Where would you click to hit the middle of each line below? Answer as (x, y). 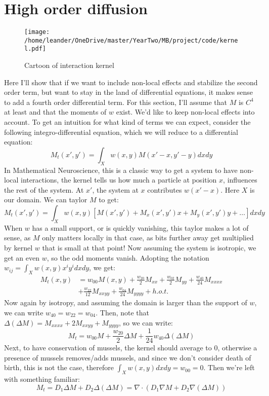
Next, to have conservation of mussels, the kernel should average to (108, 348)
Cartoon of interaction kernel (69, 65)
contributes (165, 189)
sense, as (17, 238)
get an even (22, 257)
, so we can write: (146, 322)
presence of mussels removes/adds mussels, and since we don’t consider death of (128, 357)
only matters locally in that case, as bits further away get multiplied (148, 238)
